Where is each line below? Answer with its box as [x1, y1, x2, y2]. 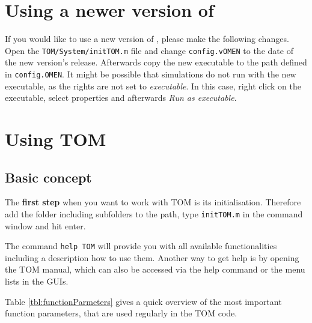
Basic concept [5, 168, 92, 186]
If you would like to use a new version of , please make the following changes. [5, 32, 289, 45]
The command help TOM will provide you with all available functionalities [5, 240, 277, 252]
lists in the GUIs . [5, 275, 69, 288]
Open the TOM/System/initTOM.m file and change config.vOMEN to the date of [5, 44, 293, 56]
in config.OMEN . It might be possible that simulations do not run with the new [5, 67, 296, 80]
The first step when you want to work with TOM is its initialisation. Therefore [5, 196, 301, 208]
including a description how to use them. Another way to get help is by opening [5, 251, 299, 264]
